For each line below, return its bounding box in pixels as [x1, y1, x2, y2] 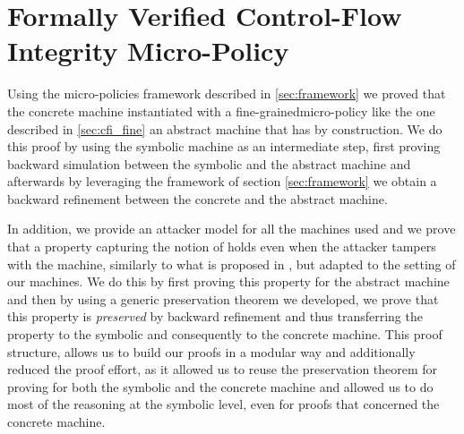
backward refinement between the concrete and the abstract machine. [7, 189, 388, 208]
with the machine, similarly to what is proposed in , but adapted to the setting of [7, 254, 456, 273]
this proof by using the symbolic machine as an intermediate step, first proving [7, 137, 441, 156]
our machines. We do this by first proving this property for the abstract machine [7, 272, 450, 291]
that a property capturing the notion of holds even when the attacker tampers [7, 237, 436, 256]
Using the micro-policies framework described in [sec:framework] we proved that [7, 84, 446, 103]
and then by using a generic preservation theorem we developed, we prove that [7, 289, 439, 308]
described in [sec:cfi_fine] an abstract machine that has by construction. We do [7, 119, 443, 138]
